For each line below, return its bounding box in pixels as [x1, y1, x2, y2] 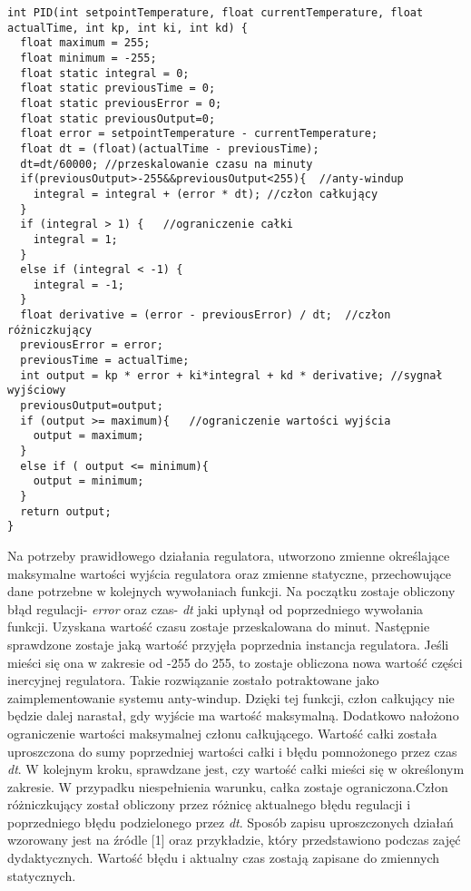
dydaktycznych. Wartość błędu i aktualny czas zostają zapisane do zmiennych [7, 848, 439, 867]
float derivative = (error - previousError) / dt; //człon [20, 308, 391, 322]
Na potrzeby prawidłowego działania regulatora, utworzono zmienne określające [7, 545, 450, 564]
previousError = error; [20, 338, 163, 352]
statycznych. [7, 866, 76, 885]
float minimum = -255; [20, 51, 157, 64]
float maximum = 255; [20, 36, 151, 50]
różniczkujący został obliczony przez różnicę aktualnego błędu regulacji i [7, 795, 411, 814]
